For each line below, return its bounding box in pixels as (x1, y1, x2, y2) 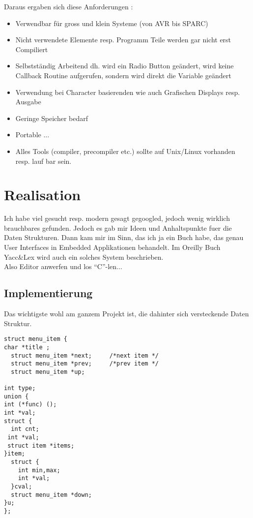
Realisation (4, 184, 81, 205)
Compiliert (15, 44, 48, 54)
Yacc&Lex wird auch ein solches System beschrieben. (4, 251, 164, 262)
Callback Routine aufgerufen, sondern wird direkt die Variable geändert (15, 70, 231, 80)
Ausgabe (15, 96, 41, 107)
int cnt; (11, 426, 39, 433)
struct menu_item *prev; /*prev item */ (11, 360, 159, 367)
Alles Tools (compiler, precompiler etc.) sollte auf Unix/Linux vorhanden (15, 146, 235, 156)
